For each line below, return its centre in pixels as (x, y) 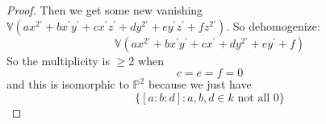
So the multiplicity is (59, 60)
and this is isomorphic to (68, 84)
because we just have (200, 84)
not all (254, 98)
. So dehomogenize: (273, 25)
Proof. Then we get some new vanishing (105, 10)
